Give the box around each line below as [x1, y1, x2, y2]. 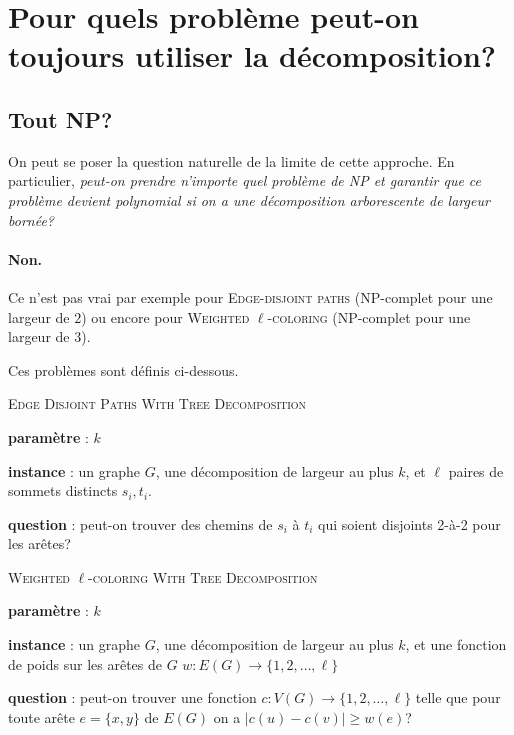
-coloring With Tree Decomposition [88, 566, 318, 587]
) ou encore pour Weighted [81, 306, 250, 327]
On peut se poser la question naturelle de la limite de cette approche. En [8, 150, 455, 171]
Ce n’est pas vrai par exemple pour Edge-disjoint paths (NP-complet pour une [8, 286, 493, 307]
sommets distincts [8, 480, 118, 501]
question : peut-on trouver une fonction [8, 687, 257, 708]
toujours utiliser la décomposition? [8, 35, 497, 76]
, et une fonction [405, 634, 507, 655]
